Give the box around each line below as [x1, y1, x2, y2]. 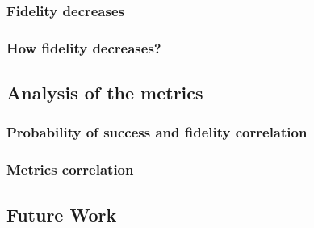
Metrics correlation [6, 159, 134, 179]
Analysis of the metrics [6, 80, 203, 105]
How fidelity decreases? [6, 37, 161, 57]
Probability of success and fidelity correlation [6, 122, 308, 142]
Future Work [6, 201, 117, 226]
